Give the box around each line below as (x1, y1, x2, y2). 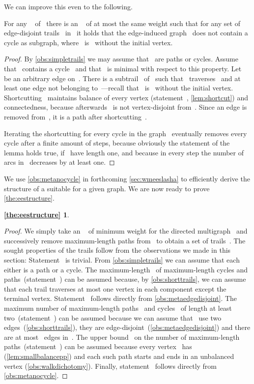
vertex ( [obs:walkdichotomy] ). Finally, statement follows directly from (4, 360, 217, 371)
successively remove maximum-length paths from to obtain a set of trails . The (4, 235, 246, 245)
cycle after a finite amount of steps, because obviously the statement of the (4, 138, 230, 148)
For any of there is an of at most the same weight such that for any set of (4, 18, 240, 28)
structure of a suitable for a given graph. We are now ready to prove (4, 183, 210, 193)
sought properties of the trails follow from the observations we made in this (4, 245, 231, 255)
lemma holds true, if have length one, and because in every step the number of (4, 147, 244, 157)
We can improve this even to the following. (4, 1, 133, 11)
